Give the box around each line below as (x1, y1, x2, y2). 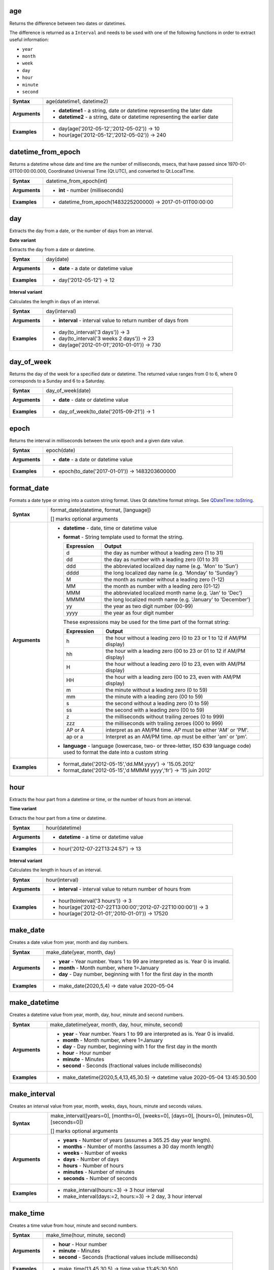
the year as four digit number (104, 610, 174, 617)
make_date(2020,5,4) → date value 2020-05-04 (58, 982, 174, 989)
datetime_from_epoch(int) (46, 177, 108, 184)
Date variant (9, 237, 36, 243)
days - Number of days (63, 1156, 119, 1163)
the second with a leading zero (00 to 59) (106, 707, 205, 714)
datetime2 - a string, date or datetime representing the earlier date (58, 113, 219, 120)
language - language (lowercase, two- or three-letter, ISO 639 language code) (63, 742, 251, 749)
